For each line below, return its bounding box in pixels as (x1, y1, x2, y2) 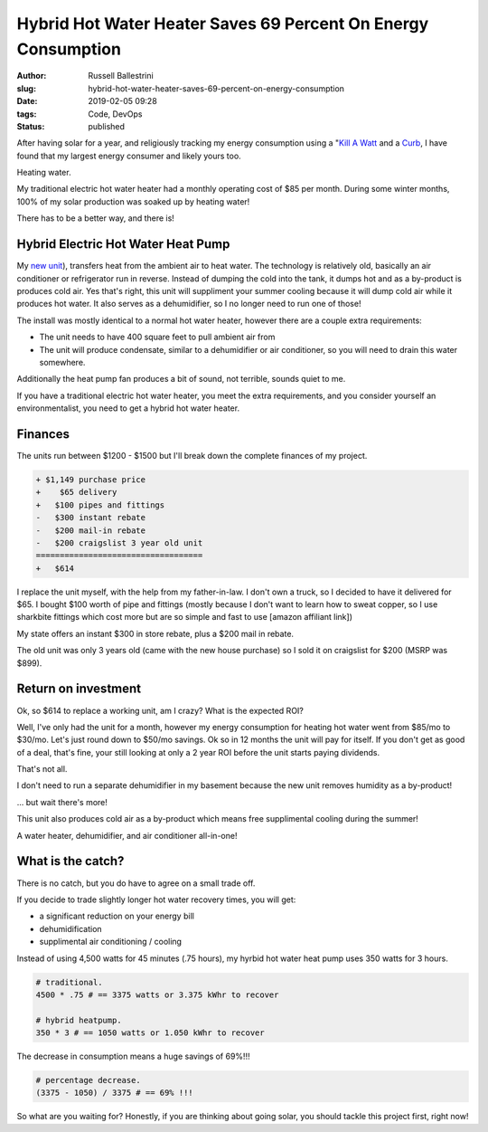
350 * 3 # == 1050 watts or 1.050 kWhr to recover (35, 1028, 266, 1038)
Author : (16, 71, 47, 81)
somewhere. (39, 357, 86, 367)
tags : (16, 109, 37, 119)
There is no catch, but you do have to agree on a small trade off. (16, 878, 256, 889)
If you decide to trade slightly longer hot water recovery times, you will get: (16, 894, 296, 905)
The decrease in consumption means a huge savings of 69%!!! (16, 1051, 250, 1062)
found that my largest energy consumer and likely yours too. (16, 150, 241, 161)
